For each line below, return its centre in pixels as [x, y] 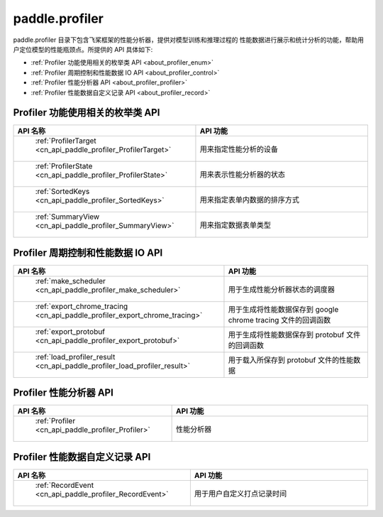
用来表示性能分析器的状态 [243, 175]
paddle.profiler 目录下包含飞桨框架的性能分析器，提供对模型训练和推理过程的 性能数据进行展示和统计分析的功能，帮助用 [189, 40]
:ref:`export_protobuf [70, 332]
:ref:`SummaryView [67, 217]
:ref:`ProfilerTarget [66, 141]
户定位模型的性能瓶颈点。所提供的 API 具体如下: [83, 49]
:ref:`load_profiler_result [75, 357]
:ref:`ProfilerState [64, 166]
